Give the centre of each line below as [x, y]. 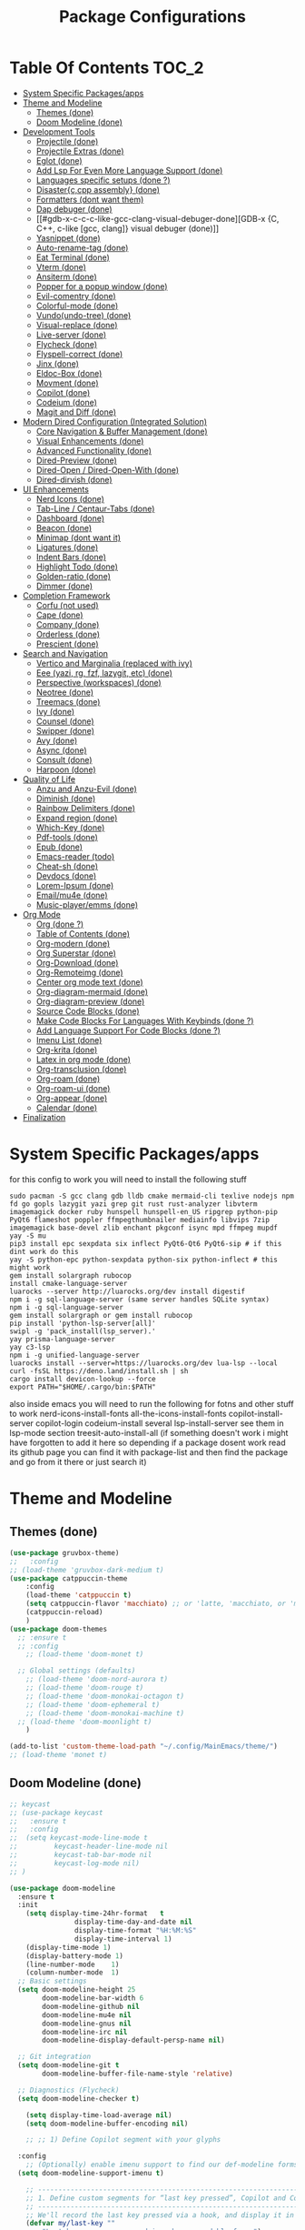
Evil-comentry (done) [76, 296]
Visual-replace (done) [77, 325]
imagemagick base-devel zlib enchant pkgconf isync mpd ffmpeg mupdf [144, 1228]
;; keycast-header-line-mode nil [89, 1847]
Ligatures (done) [67, 547]
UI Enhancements [55, 489]
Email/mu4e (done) [72, 895]
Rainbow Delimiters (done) [86, 808]
